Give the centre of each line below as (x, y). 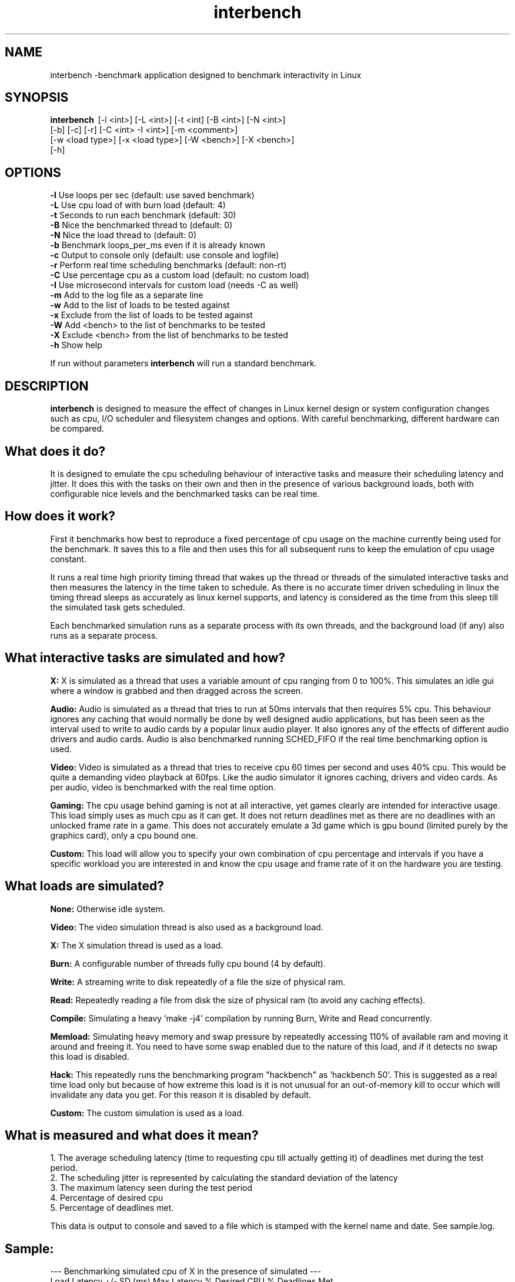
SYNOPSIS (37, 98)
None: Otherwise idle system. (108, 909)
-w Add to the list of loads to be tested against (140, 305)
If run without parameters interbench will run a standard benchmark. (183, 363)
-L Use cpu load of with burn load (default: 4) (138, 205)
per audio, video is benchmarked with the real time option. (163, 787)
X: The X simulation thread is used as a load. (137, 945)
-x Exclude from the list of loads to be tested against (151, 315)
